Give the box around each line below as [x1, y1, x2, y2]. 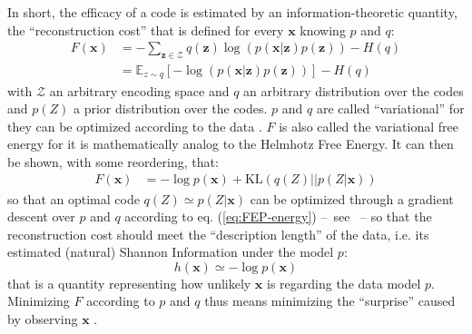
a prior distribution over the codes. [73, 99, 268, 118]
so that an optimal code [7, 189, 140, 208]
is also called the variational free [279, 116, 458, 135]
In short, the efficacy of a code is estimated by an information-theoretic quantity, [7, 3, 457, 21]
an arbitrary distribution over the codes [243, 81, 464, 100]
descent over [7, 207, 75, 226]
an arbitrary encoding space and [49, 81, 230, 100]
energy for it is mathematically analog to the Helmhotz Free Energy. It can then [7, 134, 454, 153]
